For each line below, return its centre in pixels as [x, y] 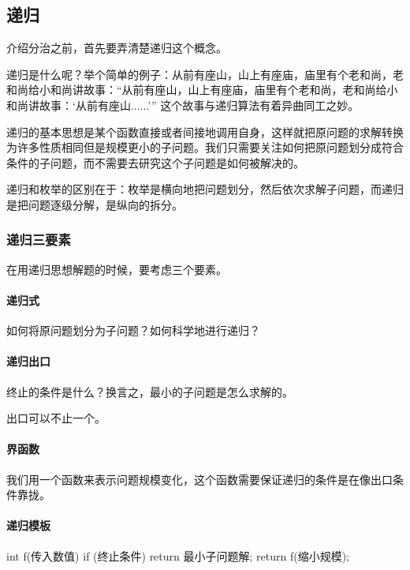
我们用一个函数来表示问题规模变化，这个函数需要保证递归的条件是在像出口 [199, 479]
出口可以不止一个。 [56, 418]
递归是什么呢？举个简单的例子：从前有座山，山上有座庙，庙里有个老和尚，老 [205, 74]
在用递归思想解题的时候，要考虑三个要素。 [117, 269]
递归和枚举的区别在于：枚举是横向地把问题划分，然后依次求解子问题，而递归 [205, 189]
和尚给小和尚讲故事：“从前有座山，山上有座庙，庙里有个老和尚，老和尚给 [197, 90]
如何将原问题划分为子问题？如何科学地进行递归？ [133, 330]
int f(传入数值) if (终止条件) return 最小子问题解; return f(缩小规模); [178, 555]
